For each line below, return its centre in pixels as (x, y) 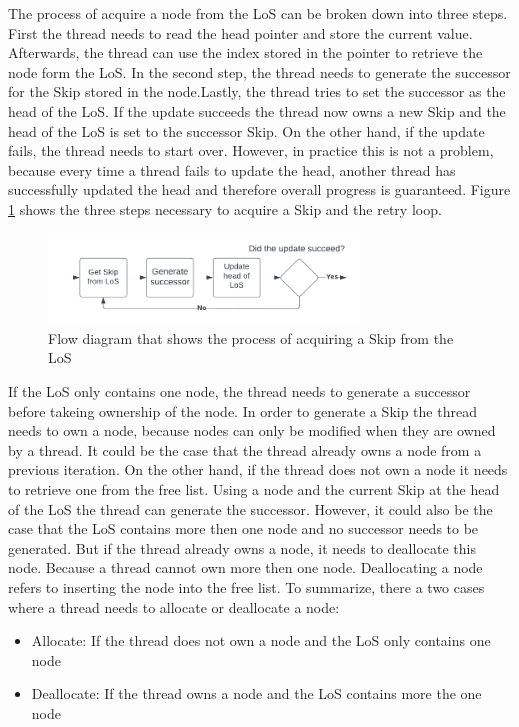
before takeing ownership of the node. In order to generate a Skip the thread (242, 410)
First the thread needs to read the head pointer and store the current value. (240, 32)
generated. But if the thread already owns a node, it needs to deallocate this (242, 547)
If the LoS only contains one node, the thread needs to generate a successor (239, 391)
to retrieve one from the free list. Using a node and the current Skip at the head (254, 488)
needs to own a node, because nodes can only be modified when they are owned (252, 430)
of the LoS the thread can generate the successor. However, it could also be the (250, 508)
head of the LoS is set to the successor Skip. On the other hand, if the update (246, 130)
